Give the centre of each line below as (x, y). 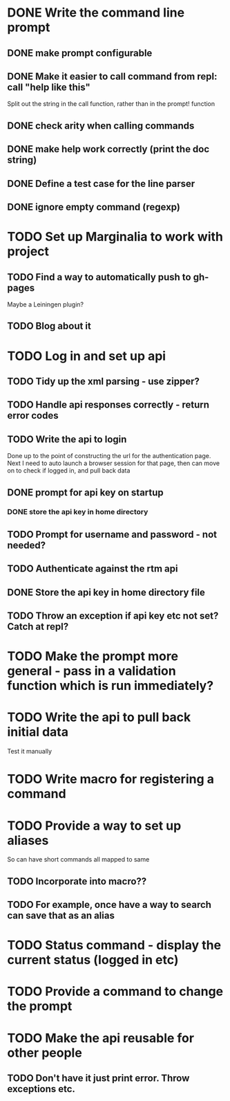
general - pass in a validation (92, 671)
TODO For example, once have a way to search (109, 905)
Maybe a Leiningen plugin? (46, 304)
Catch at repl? (38, 627)
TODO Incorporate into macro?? (77, 881)
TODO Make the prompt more (93, 656)
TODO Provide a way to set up (94, 826)
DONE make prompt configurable (80, 53)
